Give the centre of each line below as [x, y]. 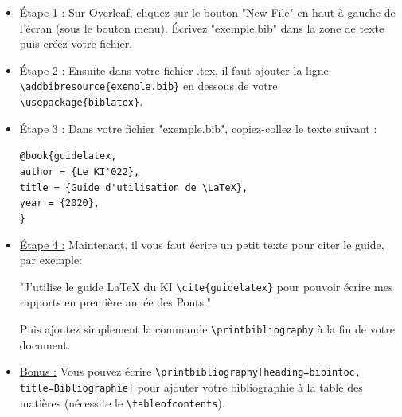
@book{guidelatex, [68, 156]
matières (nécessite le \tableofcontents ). [122, 402]
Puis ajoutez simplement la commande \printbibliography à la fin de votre [207, 329]
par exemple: [51, 260]
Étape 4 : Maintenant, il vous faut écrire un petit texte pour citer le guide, [202, 244]
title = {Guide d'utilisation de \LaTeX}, [134, 187]
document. [45, 344]
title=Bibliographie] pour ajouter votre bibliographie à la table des [191, 386]
